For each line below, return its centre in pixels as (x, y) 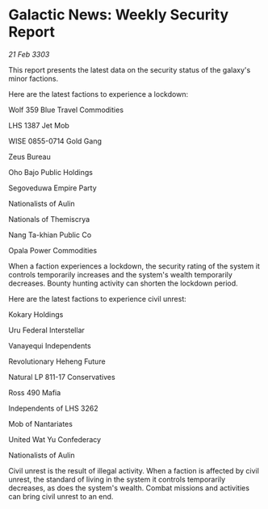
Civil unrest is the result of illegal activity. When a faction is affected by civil (134, 470)
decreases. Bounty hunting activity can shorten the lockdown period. (123, 283)
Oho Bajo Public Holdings (50, 172)
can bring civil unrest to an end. (61, 496)
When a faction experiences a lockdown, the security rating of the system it (134, 266)
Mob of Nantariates (40, 423)
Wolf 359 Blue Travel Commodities (66, 110)
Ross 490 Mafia (35, 392)
